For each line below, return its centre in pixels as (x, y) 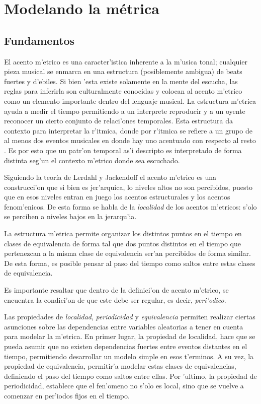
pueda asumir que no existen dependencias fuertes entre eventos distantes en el (126, 346)
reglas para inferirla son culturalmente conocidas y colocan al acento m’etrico (123, 91)
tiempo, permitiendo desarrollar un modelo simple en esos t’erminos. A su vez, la (129, 356)
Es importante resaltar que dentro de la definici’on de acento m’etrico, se (116, 290)
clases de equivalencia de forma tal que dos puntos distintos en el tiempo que (123, 243)
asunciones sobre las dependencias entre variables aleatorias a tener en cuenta (124, 326)
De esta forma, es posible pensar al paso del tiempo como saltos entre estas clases (130, 263)
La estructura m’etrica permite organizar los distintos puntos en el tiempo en (123, 233)
